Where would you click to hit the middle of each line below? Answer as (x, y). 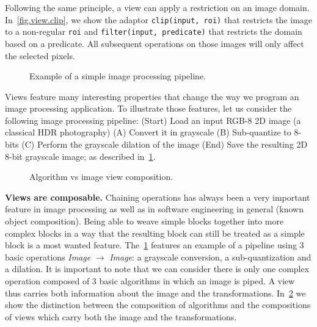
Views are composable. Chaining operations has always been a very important (158, 197)
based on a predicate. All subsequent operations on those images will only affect (155, 43)
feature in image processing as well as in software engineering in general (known (154, 209)
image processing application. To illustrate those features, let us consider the (148, 108)
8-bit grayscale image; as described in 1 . (80, 156)
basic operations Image (48, 257)
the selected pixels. (40, 55)
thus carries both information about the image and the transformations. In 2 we (155, 293)
